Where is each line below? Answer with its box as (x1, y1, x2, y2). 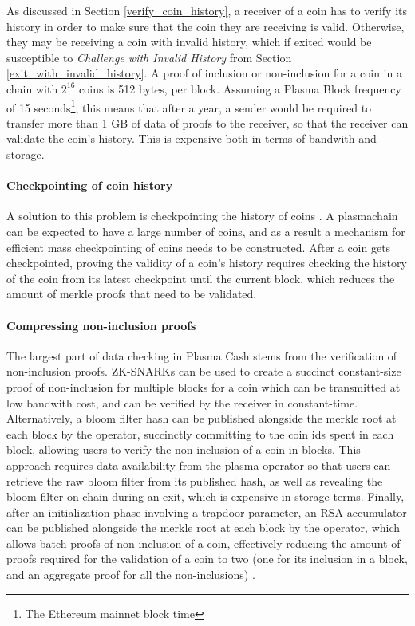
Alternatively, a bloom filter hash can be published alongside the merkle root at (6, 410, 397, 427)
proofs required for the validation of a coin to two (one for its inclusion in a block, (6, 550, 408, 567)
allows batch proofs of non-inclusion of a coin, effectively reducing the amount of (6, 534, 401, 551)
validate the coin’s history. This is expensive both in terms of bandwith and (6, 130, 377, 147)
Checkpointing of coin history (6, 177, 173, 194)
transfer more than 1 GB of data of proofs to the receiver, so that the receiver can (6, 114, 409, 131)
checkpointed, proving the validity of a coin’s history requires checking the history (6, 254, 407, 271)
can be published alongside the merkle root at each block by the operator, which (6, 519, 401, 536)
